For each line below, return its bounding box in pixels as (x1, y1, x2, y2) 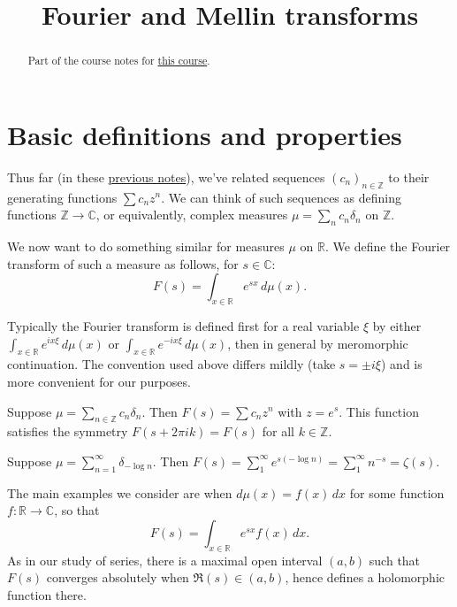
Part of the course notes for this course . (27, 53, 210, 68)
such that (369, 550, 421, 569)
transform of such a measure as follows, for (7, 254, 239, 273)
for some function (349, 483, 445, 502)
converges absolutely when (46, 568, 189, 587)
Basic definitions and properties (7, 116, 402, 152)
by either (372, 316, 422, 334)
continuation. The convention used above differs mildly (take (7, 355, 336, 373)
